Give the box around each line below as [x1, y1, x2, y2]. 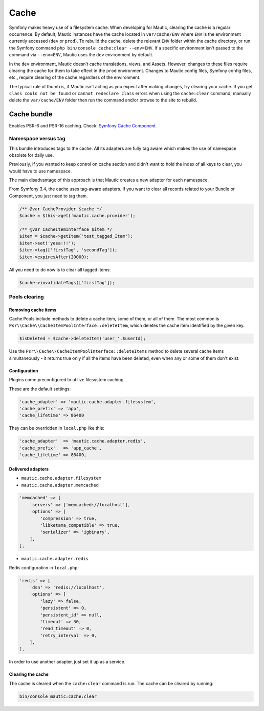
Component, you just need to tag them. [9, 193, 88, 198]
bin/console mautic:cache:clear [19, 693, 97, 699]
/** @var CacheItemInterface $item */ [19, 227, 112, 232]
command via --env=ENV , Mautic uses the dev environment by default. [9, 52, 154, 58]
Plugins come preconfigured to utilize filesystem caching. [9, 377, 125, 383]
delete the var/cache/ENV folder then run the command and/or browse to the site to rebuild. [9, 97, 198, 103]
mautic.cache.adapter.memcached [21, 482, 99, 488]
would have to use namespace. [9, 168, 72, 174]
